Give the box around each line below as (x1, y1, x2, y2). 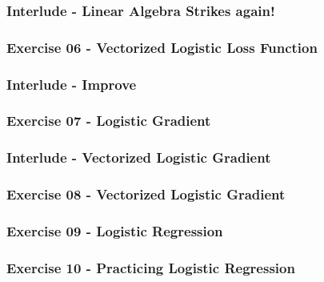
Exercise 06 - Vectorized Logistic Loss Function (6, 37, 318, 57)
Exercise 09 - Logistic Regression (6, 220, 223, 240)
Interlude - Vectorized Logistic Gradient (6, 147, 271, 167)
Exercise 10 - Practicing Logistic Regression (6, 257, 295, 277)
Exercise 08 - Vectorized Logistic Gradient (6, 184, 286, 204)
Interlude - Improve (6, 74, 137, 94)
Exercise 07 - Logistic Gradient (6, 111, 211, 131)
